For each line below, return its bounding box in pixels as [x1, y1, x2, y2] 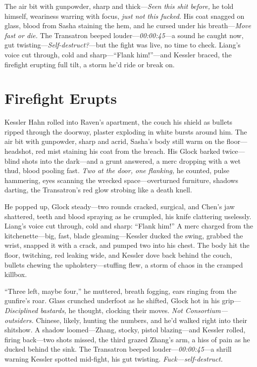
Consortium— [185, 305, 228, 315]
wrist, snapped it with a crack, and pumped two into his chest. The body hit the [4, 240, 250, 250]
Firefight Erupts [4, 88, 117, 108]
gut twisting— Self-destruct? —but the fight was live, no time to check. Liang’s [4, 40, 241, 50]
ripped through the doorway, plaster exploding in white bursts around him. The [4, 126, 247, 137]
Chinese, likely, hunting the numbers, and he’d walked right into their [36, 315, 248, 325]
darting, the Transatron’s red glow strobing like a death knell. [4, 184, 192, 195]
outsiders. [4, 315, 34, 325]
